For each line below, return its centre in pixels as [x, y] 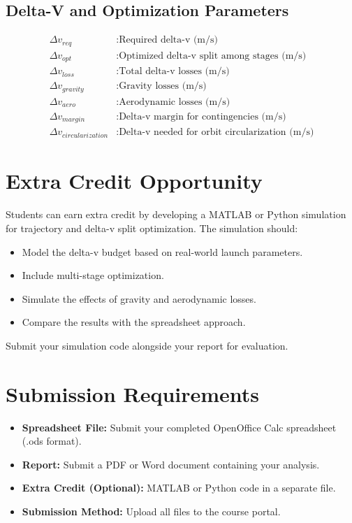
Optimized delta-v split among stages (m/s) [213, 56]
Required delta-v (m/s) [168, 40]
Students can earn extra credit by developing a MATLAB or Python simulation [176, 214]
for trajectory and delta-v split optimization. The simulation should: [152, 228]
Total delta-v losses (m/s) [174, 72]
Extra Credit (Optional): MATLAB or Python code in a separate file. [179, 488]
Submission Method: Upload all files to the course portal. [151, 511]
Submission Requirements [133, 393]
